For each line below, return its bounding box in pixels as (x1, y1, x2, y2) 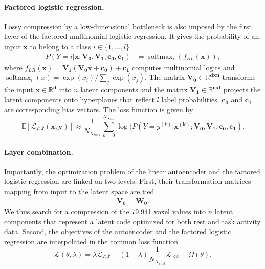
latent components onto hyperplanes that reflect (4, 94, 154, 105)
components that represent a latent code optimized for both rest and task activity (4, 216, 261, 226)
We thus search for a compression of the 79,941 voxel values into (4, 206, 206, 217)
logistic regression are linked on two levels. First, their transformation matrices (4, 176, 251, 187)
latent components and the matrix (80, 84, 188, 94)
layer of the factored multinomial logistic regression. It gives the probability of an (4, 31, 259, 42)
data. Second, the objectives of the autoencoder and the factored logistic (4, 226, 231, 237)
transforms (222, 72, 256, 82)
